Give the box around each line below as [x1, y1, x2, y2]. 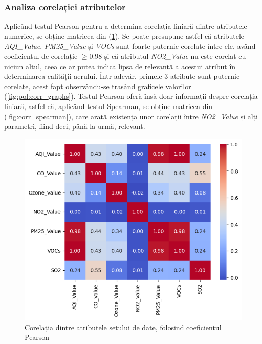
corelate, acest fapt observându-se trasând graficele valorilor [4, 80, 191, 91]
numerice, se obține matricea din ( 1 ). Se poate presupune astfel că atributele [4, 30, 244, 41]
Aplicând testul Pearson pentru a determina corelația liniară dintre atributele [4, 20, 247, 31]
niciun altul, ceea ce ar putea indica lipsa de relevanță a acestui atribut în [4, 60, 236, 71]
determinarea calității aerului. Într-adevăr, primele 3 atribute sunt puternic [4, 71, 240, 81]
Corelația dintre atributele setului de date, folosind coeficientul [25, 321, 222, 332]
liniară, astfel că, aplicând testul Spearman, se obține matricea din [4, 100, 213, 111]
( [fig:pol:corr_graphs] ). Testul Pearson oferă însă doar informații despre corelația [4, 91, 258, 101]
